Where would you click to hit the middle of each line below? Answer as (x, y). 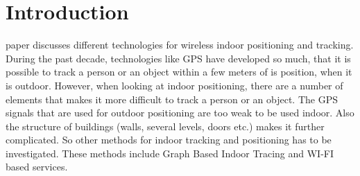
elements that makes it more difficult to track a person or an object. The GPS (172, 99)
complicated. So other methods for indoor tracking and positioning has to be (169, 140)
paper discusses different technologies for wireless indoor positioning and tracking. (180, 45)
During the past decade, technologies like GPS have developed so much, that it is (178, 58)
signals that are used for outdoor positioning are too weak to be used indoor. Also (180, 113)
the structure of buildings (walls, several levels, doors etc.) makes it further (165, 126)
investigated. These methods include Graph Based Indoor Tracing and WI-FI (170, 153)
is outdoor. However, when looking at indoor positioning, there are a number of (174, 85)
